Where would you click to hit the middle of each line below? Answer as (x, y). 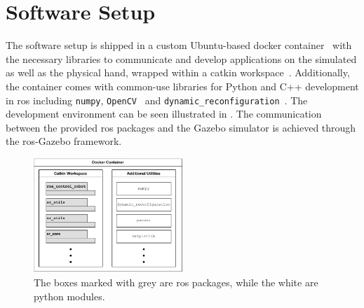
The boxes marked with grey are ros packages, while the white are (176, 282)
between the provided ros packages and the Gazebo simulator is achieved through (181, 127)
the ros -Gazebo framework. (64, 141)
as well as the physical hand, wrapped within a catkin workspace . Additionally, (178, 72)
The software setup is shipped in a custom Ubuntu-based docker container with (179, 45)
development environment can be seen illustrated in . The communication (164, 114)
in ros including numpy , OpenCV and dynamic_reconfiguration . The (157, 100)
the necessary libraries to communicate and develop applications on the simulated (181, 58)
